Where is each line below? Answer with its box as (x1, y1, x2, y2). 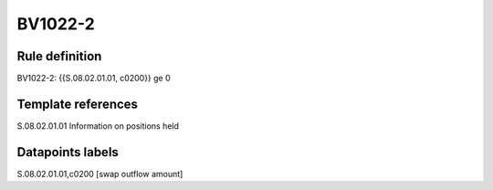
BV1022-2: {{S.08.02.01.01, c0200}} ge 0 (16, 73, 171, 84)
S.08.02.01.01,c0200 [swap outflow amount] (16, 168, 184, 179)
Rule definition (16, 48, 102, 64)
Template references (16, 96, 139, 111)
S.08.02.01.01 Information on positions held (16, 120, 180, 132)
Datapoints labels (16, 144, 119, 160)
